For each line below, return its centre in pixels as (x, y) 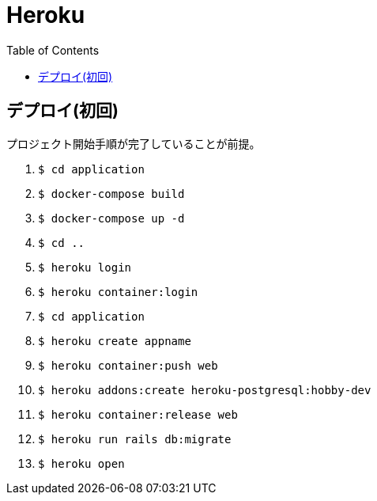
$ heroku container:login (118, 292)
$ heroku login (85, 267)
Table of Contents (53, 50)
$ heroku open (81, 463)
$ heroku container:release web (138, 414)
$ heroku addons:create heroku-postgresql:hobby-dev (205, 390)
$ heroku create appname (115, 341)
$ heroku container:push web (128, 365)
